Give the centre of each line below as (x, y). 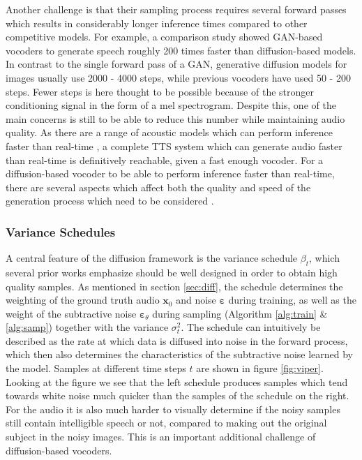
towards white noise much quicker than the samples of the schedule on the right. (178, 395)
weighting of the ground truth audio (83, 300)
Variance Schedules (61, 231)
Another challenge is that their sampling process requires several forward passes (176, 9)
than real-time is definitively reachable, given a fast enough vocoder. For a (165, 159)
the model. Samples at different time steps (96, 368)
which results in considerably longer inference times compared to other (157, 23)
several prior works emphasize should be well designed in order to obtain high (172, 272)
